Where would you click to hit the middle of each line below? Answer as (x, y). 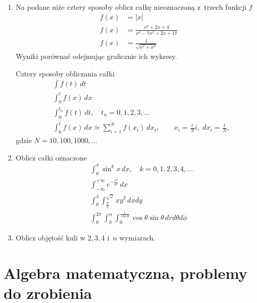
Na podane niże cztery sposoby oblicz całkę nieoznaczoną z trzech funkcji (131, 7)
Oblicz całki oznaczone (51, 157)
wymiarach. (137, 237)
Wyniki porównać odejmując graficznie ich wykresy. (96, 56)
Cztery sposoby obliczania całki (65, 73)
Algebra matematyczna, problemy (126, 272)
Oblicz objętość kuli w (50, 237)
